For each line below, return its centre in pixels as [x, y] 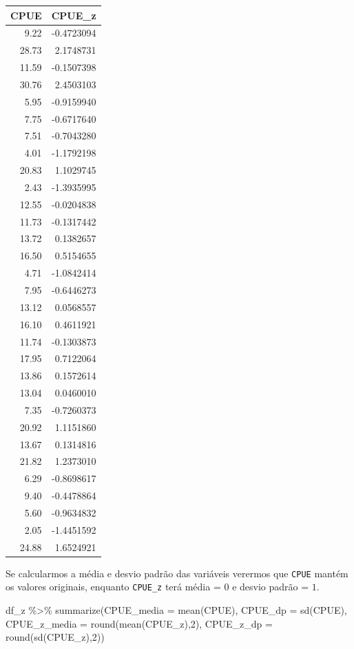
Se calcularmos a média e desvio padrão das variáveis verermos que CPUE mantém [177, 573]
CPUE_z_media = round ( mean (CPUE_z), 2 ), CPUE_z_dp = [139, 623]
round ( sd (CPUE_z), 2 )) [55, 637]
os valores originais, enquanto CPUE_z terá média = [113, 587]
